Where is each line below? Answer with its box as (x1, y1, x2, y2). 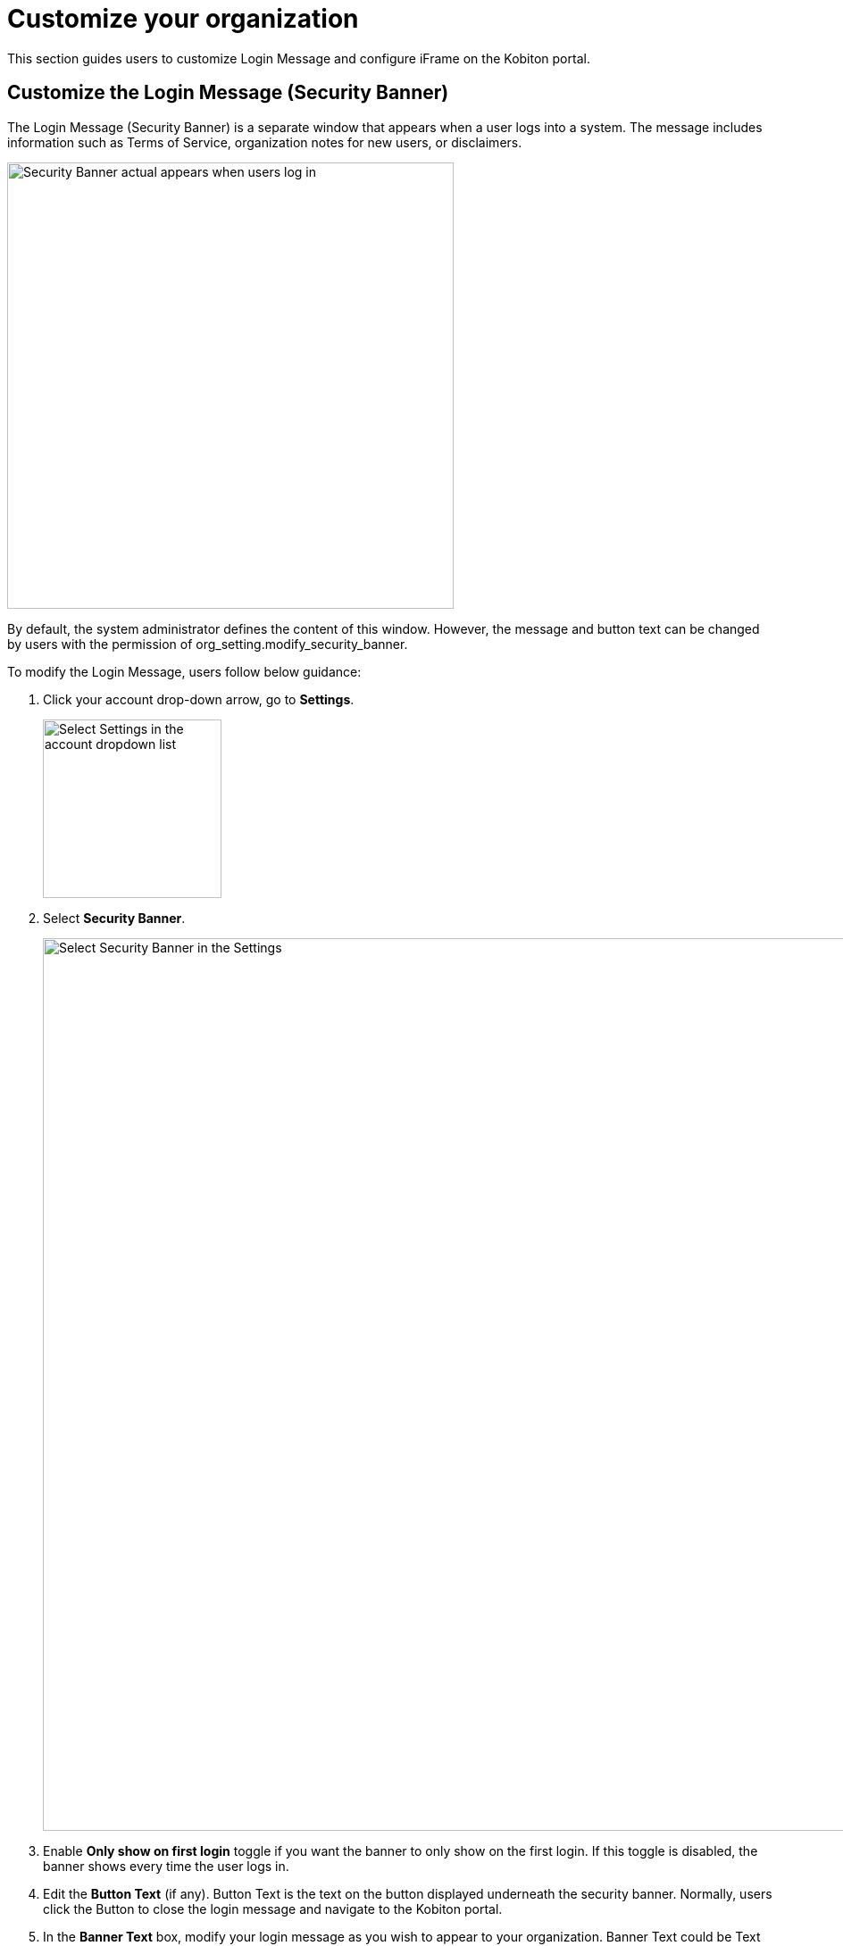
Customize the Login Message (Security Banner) (7, 81, 449, 104)
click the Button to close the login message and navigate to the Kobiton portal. (43, 1900, 503, 1917)
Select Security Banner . (43, 910, 186, 926)
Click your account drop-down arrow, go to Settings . (43, 691, 355, 707)
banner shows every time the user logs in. (43, 1858, 289, 1874)
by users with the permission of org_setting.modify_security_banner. (7, 636, 408, 652)
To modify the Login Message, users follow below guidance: (7, 663, 362, 679)
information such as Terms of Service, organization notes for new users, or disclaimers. (7, 134, 522, 150)
